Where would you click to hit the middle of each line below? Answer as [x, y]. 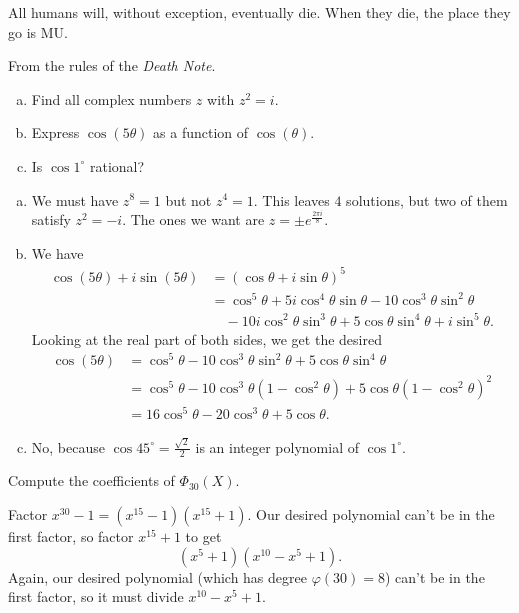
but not [188, 199]
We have [57, 252]
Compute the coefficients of [91, 480]
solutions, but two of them [427, 199]
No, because [68, 446]
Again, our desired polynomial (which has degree [157, 576]
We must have [75, 199]
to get [203, 535]
